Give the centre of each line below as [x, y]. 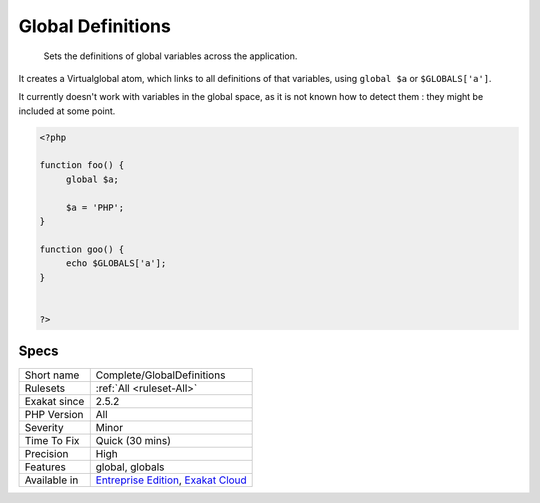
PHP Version [54, 415]
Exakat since [54, 402]
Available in [51, 480]
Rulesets [44, 388]
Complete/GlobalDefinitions [160, 375]
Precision [46, 454]
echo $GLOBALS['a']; [116, 263]
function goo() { [82, 249]
